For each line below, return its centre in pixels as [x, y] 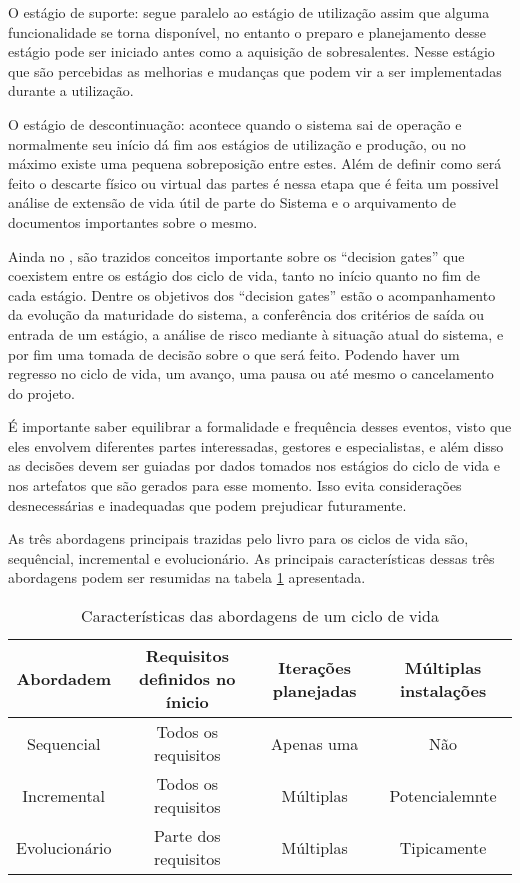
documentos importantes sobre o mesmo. [133, 221]
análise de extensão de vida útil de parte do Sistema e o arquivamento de [232, 202]
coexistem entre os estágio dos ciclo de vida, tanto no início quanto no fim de [244, 275]
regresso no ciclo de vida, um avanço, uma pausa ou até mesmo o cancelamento [251, 373]
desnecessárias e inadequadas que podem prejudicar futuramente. [207, 504]
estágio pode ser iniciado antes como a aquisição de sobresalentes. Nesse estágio [251, 51]
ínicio [187, 702]
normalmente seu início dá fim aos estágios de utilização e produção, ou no [237, 143]
